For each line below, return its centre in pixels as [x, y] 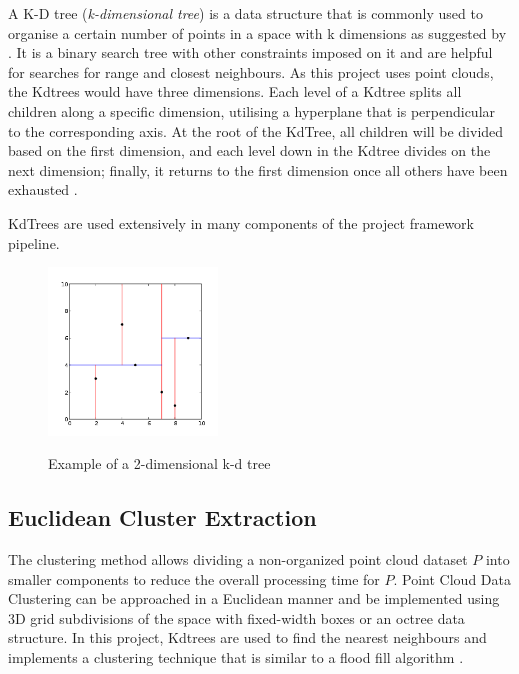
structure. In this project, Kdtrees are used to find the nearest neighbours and [247, 637]
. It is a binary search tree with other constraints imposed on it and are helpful [250, 52]
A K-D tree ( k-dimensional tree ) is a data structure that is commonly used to [245, 13]
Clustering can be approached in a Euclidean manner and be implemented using [254, 598]
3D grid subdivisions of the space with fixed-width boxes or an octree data [236, 617]
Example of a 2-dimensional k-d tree [159, 463]
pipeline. [34, 242]
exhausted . [43, 189]
